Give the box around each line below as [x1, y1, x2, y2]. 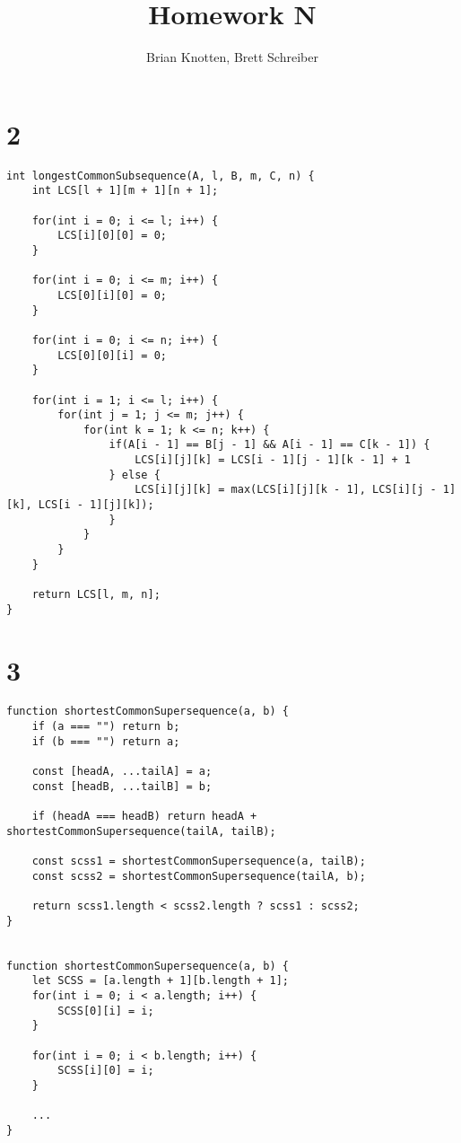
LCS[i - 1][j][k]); [38, 498, 154, 512]
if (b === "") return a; [31, 734, 180, 748]
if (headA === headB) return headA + [31, 810, 257, 823]
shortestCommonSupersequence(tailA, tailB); [6, 824, 276, 838]
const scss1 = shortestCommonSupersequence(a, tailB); [31, 855, 366, 868]
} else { [109, 468, 161, 481]
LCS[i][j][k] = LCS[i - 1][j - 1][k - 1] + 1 [135, 453, 412, 467]
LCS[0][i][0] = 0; [57, 288, 167, 302]
